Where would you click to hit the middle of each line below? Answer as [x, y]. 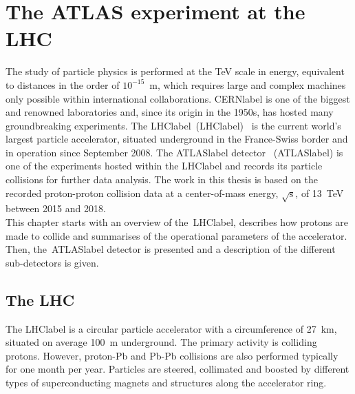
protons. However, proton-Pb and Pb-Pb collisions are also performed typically [172, 355]
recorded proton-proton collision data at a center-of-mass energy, [142, 193]
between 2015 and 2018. [56, 208]
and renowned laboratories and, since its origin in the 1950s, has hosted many [170, 112]
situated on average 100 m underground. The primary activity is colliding [161, 342]
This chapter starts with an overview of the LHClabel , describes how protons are [177, 222]
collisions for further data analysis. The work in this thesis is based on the [162, 179]
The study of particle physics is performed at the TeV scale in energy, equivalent [175, 71]
